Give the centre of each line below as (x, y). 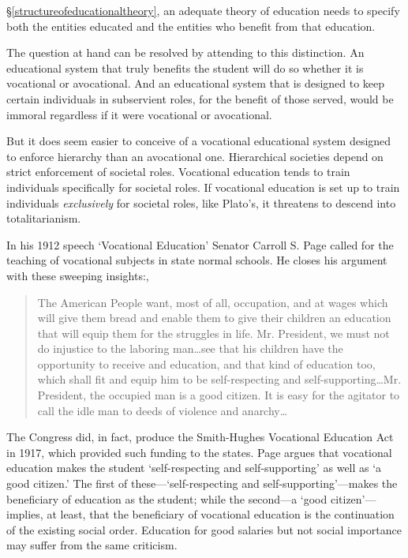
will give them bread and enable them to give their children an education (214, 318)
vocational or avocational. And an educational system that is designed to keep (196, 83)
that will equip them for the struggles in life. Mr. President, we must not (213, 333)
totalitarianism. (44, 218)
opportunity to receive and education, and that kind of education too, (206, 363)
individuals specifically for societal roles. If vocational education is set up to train (203, 187)
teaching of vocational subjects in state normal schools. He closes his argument (197, 260)
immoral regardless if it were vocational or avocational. (139, 114)
